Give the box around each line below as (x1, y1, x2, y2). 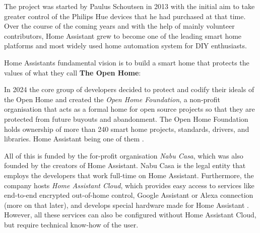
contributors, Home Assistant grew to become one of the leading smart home (4, 30, 242, 41)
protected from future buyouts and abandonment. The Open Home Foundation (4, 113, 248, 124)
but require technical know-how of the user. (4, 219, 139, 229)
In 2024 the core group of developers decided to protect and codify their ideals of (4, 84, 254, 95)
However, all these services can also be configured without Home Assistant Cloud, (4, 209, 256, 220)
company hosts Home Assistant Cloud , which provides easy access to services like (4, 180, 254, 190)
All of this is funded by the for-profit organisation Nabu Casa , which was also (4, 150, 243, 161)
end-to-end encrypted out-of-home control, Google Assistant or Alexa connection (4, 190, 253, 200)
